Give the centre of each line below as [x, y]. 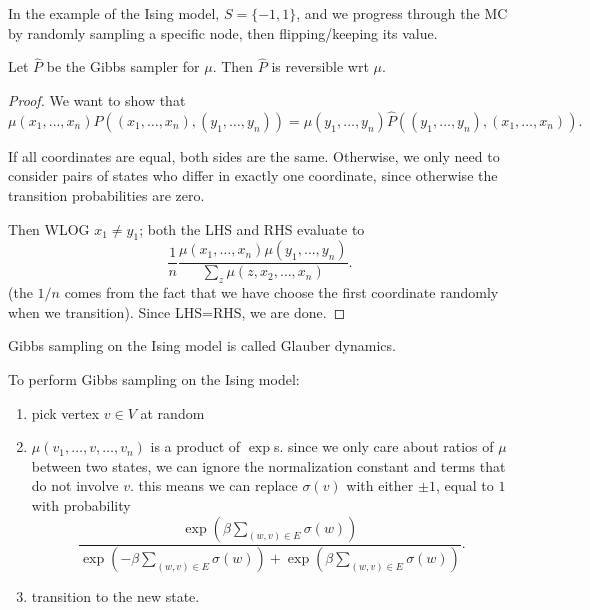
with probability [81, 504]
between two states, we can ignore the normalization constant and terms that [268, 465]
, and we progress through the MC [402, 13]
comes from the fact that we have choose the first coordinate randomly [281, 292]
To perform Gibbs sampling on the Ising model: [154, 379]
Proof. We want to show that [97, 100]
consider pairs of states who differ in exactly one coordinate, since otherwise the [253, 175]
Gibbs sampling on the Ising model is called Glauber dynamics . [202, 345]
